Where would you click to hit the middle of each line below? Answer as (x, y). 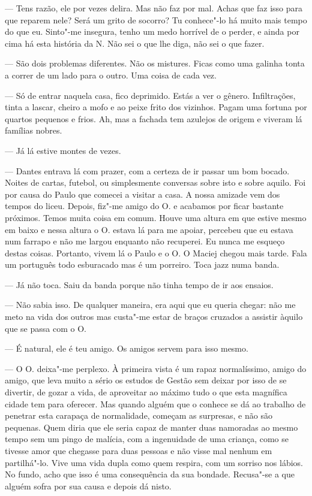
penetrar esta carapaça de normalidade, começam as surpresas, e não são (139, 415)
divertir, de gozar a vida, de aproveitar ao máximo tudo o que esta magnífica (146, 392)
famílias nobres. (34, 130)
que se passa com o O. (46, 328)
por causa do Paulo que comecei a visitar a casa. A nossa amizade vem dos (142, 194)
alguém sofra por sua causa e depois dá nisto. (88, 486)
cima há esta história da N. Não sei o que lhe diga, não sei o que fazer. (135, 43)
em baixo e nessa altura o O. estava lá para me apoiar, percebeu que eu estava (149, 229)
